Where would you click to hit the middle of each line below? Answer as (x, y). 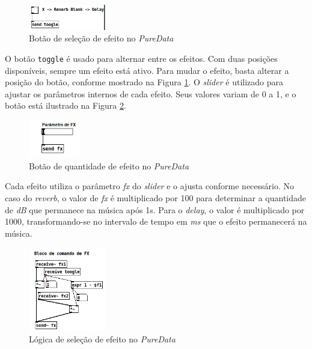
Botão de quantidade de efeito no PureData (109, 165)
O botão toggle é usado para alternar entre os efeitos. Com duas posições (141, 59)
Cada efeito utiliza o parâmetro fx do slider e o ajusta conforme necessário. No (149, 186)
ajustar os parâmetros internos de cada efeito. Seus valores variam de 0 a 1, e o (151, 93)
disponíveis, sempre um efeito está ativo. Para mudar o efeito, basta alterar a (147, 70)
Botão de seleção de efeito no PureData (101, 38)
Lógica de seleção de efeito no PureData (102, 338)
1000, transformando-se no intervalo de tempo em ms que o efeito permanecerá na (156, 221)
